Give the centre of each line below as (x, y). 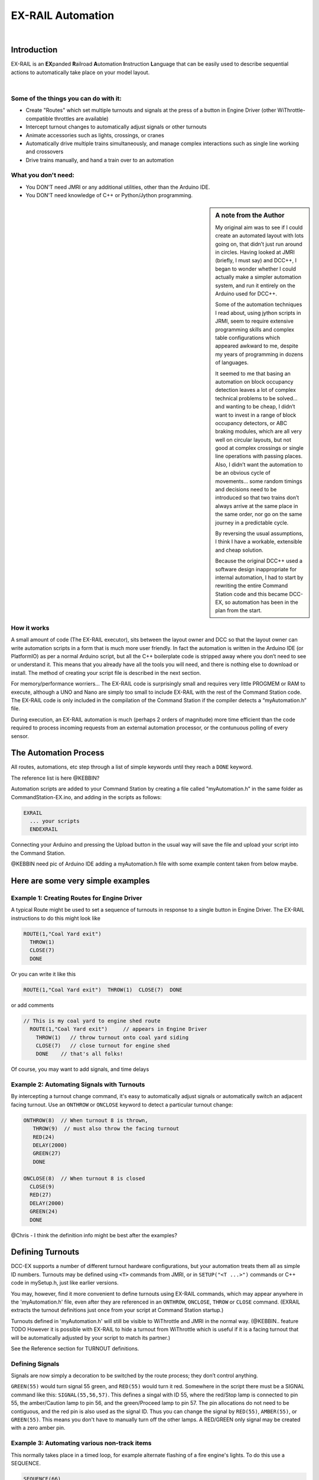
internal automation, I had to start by (259, 577)
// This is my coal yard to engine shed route (92, 1021)
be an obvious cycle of (243, 473)
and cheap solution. (239, 550)
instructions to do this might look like (56, 918)
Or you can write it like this (43, 974)
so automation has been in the (261, 602)
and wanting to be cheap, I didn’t (255, 407)
